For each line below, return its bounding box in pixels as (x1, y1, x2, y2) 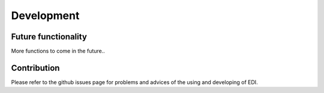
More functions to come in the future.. (11, 48, 105, 55)
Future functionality (11, 32, 87, 42)
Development (11, 9, 80, 22)
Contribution (11, 63, 60, 73)
